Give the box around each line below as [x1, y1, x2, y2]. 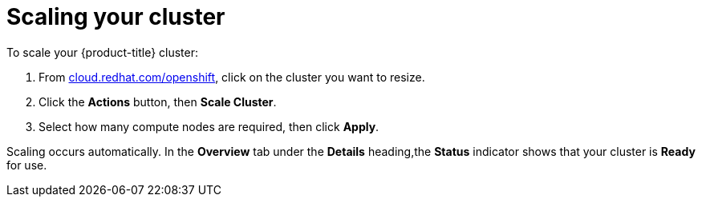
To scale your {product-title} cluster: [6, 45, 199, 59]
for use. [6, 157, 47, 172]
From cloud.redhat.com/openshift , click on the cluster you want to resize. [39, 70, 425, 84]
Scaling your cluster [6, 3, 225, 30]
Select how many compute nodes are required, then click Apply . [39, 119, 379, 133]
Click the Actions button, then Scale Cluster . [39, 94, 277, 109]
